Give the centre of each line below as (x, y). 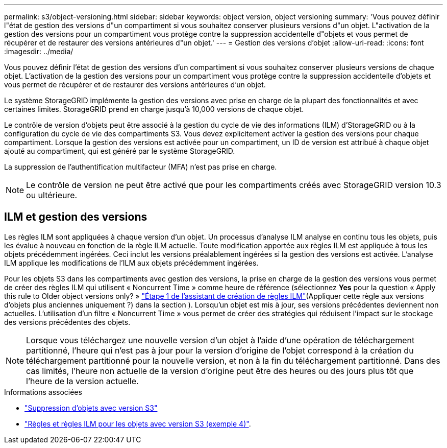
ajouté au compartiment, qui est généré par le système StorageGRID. (120, 151)
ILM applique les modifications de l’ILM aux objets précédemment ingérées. (131, 263)
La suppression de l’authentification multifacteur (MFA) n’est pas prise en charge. (141, 167)
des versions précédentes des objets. (67, 322)
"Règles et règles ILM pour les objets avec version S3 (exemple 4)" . (138, 423)
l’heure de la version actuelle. (82, 381)
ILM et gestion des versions (76, 217)
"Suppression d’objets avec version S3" (91, 408)
